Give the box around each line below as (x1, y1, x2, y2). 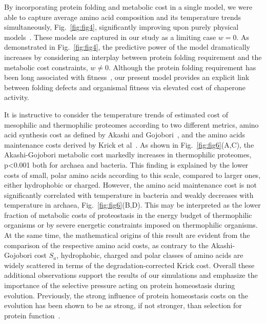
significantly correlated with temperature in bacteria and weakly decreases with (4, 189, 254, 200)
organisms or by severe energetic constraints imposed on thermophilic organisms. (4, 219, 258, 230)
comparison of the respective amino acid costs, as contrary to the (4, 239, 209, 250)
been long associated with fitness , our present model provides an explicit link (4, 72, 250, 83)
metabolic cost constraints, (4, 62, 88, 72)
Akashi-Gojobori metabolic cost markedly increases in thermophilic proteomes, (4, 149, 252, 160)
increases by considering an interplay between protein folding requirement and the (4, 51, 262, 62)
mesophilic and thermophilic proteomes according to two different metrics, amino (4, 119, 259, 130)
